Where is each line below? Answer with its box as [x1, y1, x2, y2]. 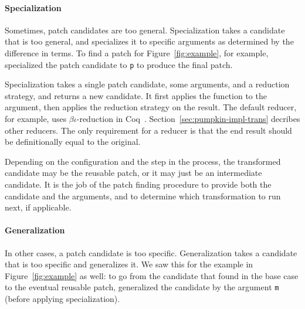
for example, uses [5, 113, 67, 125]
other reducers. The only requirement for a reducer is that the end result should [5, 124, 292, 136]
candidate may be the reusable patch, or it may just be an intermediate [5, 167, 262, 179]
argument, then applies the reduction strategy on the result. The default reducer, [5, 101, 297, 113]
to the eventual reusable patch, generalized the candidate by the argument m [5, 281, 279, 293]
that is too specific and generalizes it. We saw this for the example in [5, 258, 253, 270]
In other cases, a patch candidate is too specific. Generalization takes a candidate [5, 246, 297, 259]
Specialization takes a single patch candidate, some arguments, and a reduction [5, 78, 290, 90]
